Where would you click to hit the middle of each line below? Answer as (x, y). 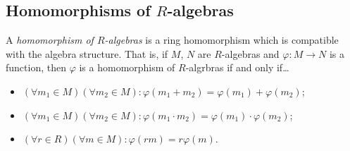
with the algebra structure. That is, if (87, 53)
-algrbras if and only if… (237, 67)
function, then (36, 67)
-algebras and (250, 53)
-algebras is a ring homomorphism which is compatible (221, 40)
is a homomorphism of (127, 67)
